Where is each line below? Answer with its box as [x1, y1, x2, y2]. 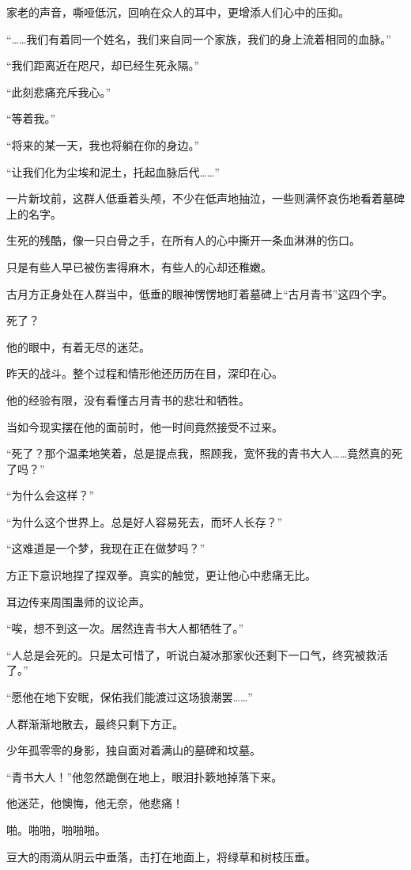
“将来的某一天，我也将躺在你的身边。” [6, 136, 200, 153]
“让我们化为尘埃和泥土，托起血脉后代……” [6, 163, 220, 180]
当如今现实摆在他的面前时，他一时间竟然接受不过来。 [6, 418, 283, 435]
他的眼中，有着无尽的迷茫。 [6, 338, 150, 355]
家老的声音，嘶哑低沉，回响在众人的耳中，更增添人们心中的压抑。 [6, 4, 349, 20]
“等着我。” [6, 110, 56, 127]
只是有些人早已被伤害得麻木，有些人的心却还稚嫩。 [6, 258, 272, 275]
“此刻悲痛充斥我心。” [6, 83, 111, 100]
